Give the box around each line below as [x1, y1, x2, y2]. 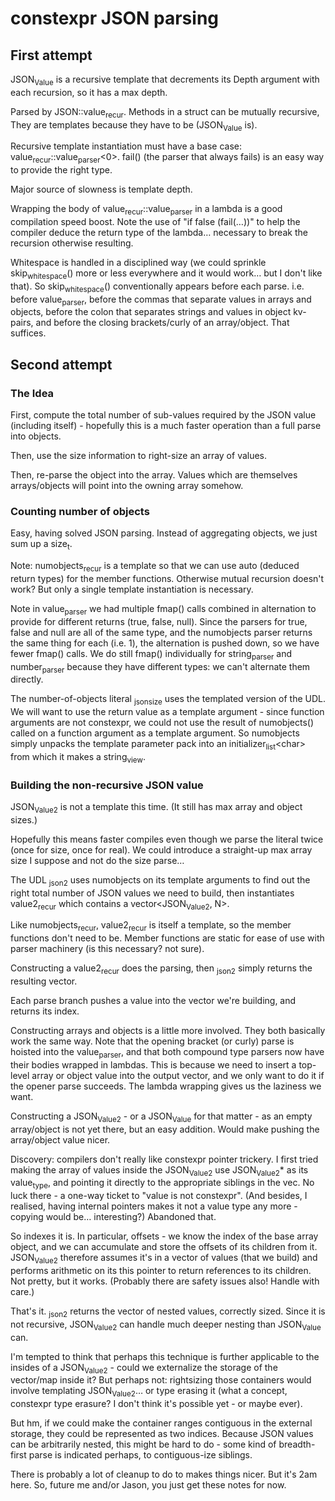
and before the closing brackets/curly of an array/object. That [35, 317, 290, 329]
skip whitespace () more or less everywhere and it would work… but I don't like [10, 267, 323, 281]
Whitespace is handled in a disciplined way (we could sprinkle [10, 256, 267, 268]
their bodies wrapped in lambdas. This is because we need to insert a [10, 1058, 297, 1071]
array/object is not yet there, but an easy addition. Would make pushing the [10, 1123, 320, 1135]
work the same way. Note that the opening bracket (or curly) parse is [10, 1035, 295, 1047]
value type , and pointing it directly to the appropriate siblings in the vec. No [10, 1177, 315, 1191]
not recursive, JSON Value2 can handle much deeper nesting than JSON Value [10, 1318, 322, 1332]
